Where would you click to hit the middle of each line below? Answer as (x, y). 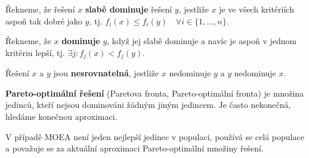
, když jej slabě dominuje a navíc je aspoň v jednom (202, 41)
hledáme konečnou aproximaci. (61, 117)
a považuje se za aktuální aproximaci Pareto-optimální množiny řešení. (135, 148)
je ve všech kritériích (257, 9)
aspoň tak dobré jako (44, 21)
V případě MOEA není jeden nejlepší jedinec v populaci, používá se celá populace (155, 136)
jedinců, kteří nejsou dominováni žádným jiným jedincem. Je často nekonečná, (148, 105)
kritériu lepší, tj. (35, 52)
